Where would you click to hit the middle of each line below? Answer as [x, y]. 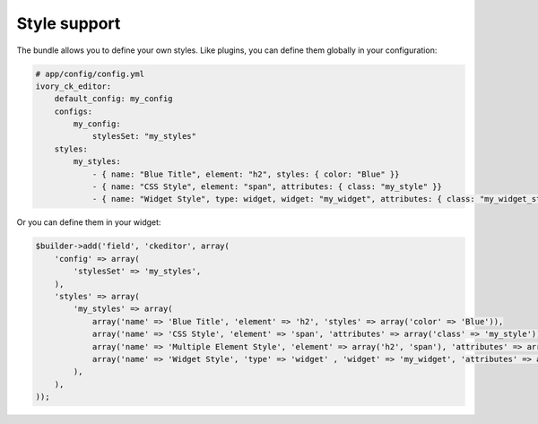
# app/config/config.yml [90, 74]
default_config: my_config [114, 99]
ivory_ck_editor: [74, 86]
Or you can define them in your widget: [89, 222]
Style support [69, 23]
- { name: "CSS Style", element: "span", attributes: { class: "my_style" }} [267, 187]
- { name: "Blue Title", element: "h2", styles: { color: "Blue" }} [246, 174]
